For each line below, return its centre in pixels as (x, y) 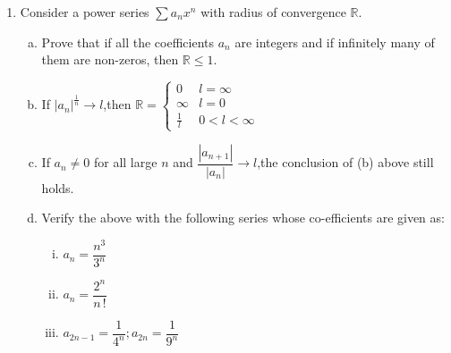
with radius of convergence (273, 12)
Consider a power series (85, 12)
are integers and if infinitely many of (335, 42)
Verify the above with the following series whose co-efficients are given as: (243, 218)
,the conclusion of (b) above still (345, 162)
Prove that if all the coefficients (128, 42)
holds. (58, 187)
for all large (125, 162)
